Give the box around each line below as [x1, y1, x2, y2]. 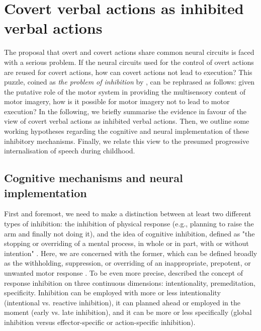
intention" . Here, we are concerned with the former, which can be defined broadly [4, 247, 257, 258]
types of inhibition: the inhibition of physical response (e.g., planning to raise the [4, 218, 254, 229]
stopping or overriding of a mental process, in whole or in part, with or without [4, 238, 249, 249]
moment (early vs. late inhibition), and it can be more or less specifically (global [4, 307, 252, 317]
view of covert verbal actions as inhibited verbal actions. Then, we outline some [4, 116, 249, 126]
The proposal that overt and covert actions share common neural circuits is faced [4, 47, 254, 57]
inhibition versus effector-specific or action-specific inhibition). [4, 316, 196, 327]
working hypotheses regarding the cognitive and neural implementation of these [4, 126, 249, 136]
